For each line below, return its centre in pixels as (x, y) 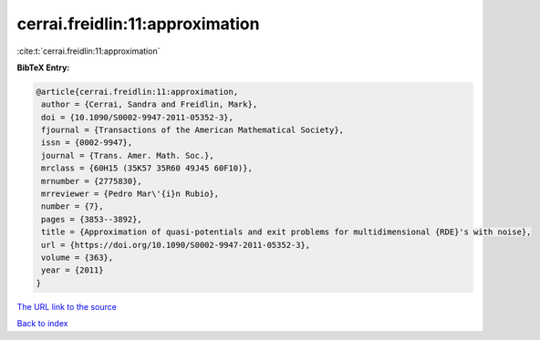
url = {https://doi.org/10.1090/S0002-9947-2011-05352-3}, (176, 245)
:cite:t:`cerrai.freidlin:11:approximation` (88, 51)
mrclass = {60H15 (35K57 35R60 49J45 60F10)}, (147, 168)
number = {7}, (73, 206)
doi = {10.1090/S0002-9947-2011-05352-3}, (138, 117)
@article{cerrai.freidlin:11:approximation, (137, 92)
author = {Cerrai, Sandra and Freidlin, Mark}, (150, 104)
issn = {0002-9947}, (87, 143)
